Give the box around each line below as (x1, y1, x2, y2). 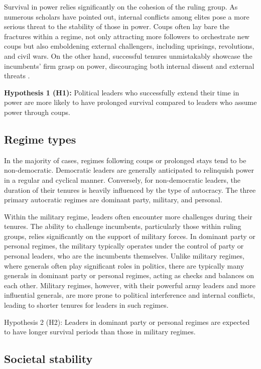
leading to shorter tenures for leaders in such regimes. (4, 300, 169, 310)
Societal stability (4, 351, 93, 366)
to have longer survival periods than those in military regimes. (4, 326, 196, 337)
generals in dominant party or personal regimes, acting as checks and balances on (4, 270, 254, 281)
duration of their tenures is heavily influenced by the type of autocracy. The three (4, 184, 256, 195)
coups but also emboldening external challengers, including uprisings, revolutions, (4, 41, 254, 51)
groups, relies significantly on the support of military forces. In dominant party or (4, 230, 255, 241)
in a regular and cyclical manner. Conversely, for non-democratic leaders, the (4, 174, 240, 185)
